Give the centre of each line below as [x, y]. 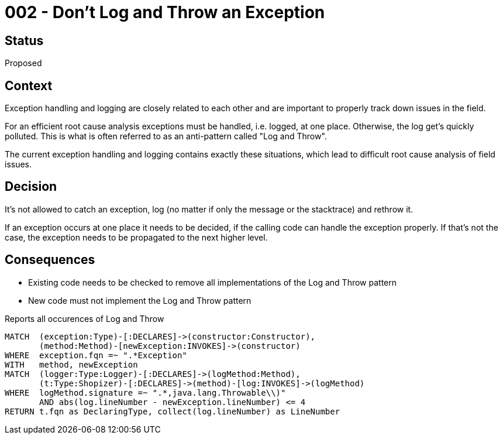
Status [24, 40]
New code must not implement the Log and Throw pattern [140, 300]
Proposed [23, 63]
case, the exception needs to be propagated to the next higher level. [136, 237]
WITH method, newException [71, 364]
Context [29, 85]
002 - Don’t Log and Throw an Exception [165, 12]
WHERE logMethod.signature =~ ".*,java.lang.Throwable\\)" [145, 392]
